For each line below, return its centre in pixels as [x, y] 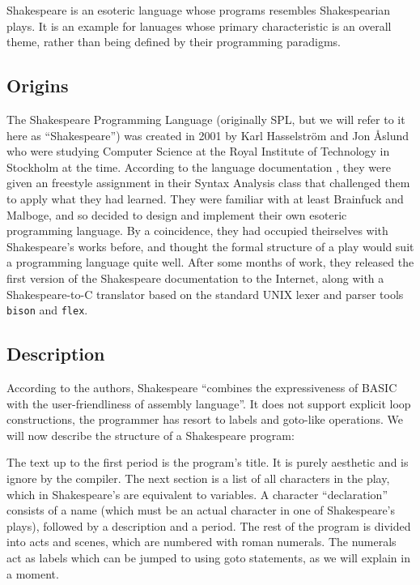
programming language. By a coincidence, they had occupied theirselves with [197, 231]
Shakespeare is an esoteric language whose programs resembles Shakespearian [199, 10]
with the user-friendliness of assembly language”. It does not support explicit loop [209, 403]
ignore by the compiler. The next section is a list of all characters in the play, [198, 478]
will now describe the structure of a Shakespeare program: [151, 435]
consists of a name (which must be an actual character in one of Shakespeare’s [201, 510]
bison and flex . [47, 310]
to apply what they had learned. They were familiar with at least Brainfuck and [205, 198]
